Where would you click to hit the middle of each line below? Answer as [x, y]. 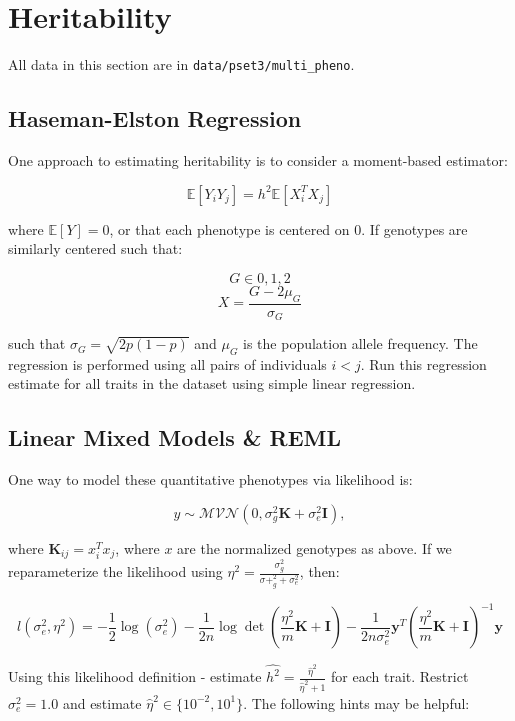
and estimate [102, 702]
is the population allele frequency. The [360, 343]
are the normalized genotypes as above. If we [314, 547]
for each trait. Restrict [400, 676]
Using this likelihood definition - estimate [135, 676]
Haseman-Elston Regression [155, 118]
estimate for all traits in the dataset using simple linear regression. [212, 383]
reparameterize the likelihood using [115, 571]
